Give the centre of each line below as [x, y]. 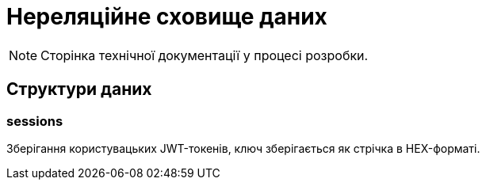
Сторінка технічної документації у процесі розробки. [205, 55]
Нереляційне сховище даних [167, 17]
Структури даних [79, 89]
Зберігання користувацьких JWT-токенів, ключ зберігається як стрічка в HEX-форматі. [243, 148]
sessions [35, 121]
